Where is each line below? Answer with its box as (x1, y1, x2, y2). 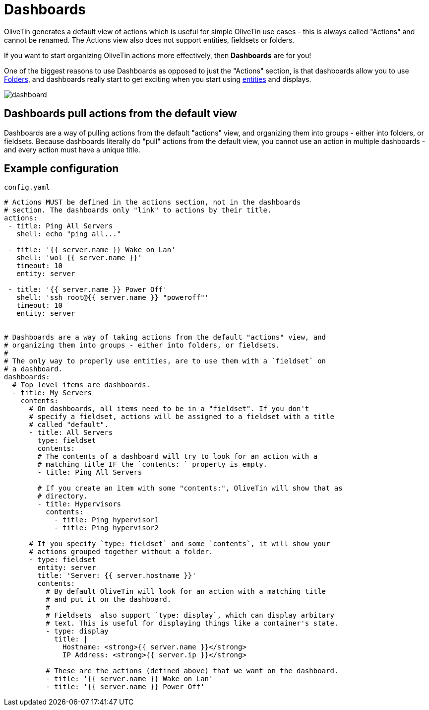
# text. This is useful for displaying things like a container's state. (46, 619, 339, 628)
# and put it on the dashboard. (46, 595, 172, 604)
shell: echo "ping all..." (16, 230, 122, 238)
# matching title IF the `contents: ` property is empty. (37, 460, 268, 469)
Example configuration (4, 162, 119, 175)
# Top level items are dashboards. (12, 381, 151, 389)
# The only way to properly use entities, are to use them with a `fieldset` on (4, 357, 326, 365)
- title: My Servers (12, 389, 92, 397)
